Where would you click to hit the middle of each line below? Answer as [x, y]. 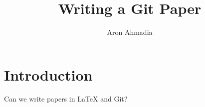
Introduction [48, 74]
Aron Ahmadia [130, 32]
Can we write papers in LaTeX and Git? [66, 98]
